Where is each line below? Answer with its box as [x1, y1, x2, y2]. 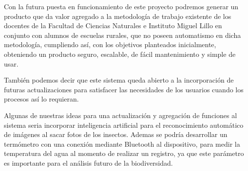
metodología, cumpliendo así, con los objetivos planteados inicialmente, [4, 39, 216, 50]
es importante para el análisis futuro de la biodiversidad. [4, 157, 173, 168]
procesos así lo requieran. [4, 94, 79, 104]
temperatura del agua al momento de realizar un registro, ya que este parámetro [4, 148, 244, 158]
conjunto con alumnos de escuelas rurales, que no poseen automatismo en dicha [4, 30, 241, 40]
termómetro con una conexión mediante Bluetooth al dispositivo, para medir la [4, 138, 240, 149]
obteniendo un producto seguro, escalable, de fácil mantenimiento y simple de [4, 49, 236, 59]
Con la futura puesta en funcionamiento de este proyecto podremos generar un [4, 1, 239, 11]
